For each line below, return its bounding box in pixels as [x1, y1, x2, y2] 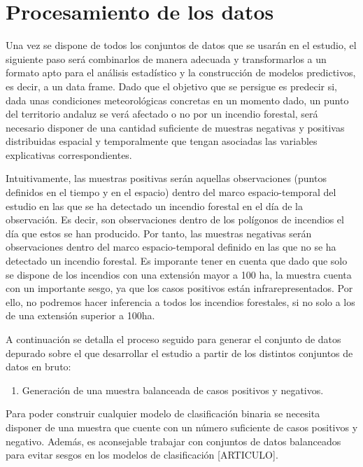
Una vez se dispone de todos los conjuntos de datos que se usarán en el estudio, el [6, 38, 357, 53]
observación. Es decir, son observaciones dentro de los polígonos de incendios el [6, 212, 344, 227]
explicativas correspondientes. [6, 147, 132, 162]
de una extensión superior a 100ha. [6, 308, 155, 323]
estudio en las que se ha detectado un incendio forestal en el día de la [6, 198, 303, 213]
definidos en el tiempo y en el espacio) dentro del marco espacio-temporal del [6, 185, 336, 200]
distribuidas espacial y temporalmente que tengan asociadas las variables [6, 134, 318, 148]
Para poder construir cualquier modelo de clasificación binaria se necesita [6, 406, 320, 421]
